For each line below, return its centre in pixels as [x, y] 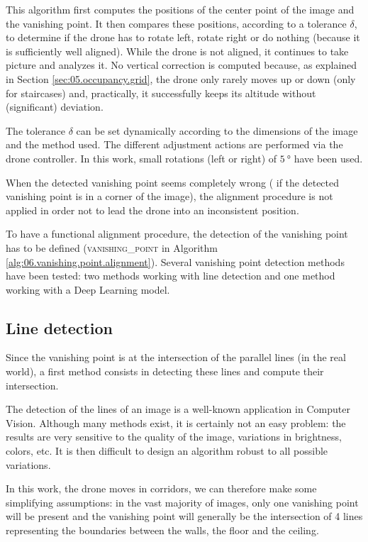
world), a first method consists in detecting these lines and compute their [165, 371]
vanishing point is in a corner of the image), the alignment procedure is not [169, 196]
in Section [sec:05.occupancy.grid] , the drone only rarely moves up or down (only [181, 78]
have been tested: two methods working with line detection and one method [171, 276]
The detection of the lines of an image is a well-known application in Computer [178, 409]
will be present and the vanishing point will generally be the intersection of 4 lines [184, 516]
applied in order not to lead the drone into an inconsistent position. [152, 210]
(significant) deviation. [55, 107]
